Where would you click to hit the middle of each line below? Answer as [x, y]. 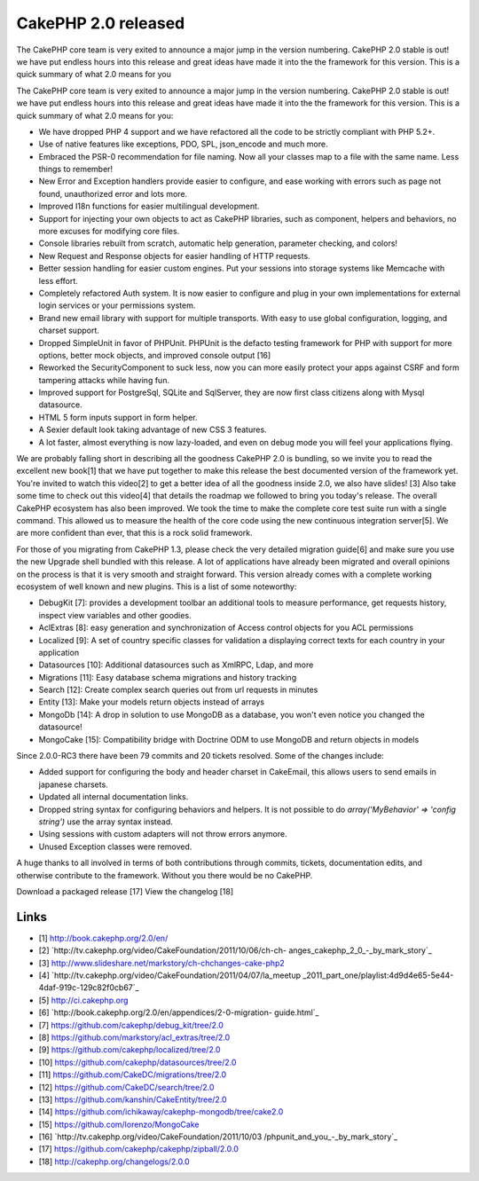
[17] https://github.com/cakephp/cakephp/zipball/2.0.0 [139, 1149]
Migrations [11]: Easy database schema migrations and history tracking [168, 677]
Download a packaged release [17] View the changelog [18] [125, 891]
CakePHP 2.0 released [101, 23]
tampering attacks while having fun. [104, 380]
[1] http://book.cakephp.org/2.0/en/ [103, 938]
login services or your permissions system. [117, 305]
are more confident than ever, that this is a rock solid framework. [134, 533]
